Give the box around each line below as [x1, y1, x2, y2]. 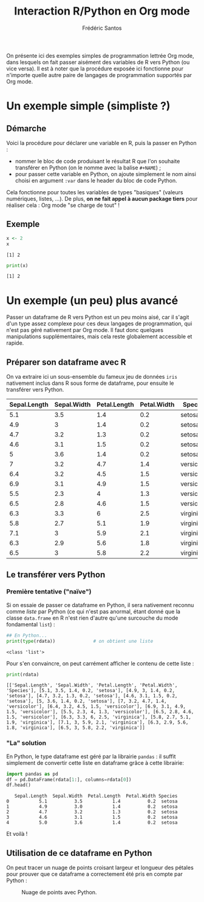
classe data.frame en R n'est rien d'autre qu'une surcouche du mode [6, 614, 178, 622]
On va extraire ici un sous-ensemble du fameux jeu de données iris [6, 373, 178, 381]
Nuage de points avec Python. [21, 889, 97, 896]
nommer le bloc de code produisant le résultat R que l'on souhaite [15, 157, 180, 164]
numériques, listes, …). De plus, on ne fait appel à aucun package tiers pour [6, 195, 198, 202]
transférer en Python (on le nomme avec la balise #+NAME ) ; [15, 164, 161, 171]
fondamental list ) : [6, 620, 56, 628]
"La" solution [6, 739, 47, 747]
